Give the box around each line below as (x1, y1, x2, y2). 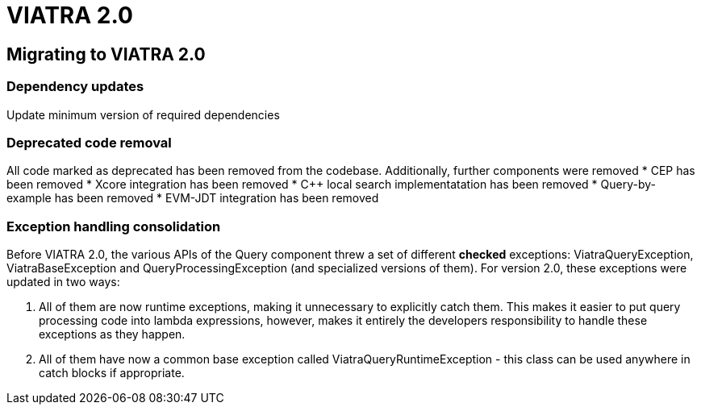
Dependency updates (6, 78, 144, 95)
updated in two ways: (6, 275, 120, 289)
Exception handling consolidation (6, 218, 221, 235)
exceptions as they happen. (39, 327, 186, 342)
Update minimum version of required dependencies (6, 107, 280, 122)
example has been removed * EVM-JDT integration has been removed (6, 191, 379, 205)
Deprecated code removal (6, 134, 172, 151)
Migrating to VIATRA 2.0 (6, 44, 206, 64)
